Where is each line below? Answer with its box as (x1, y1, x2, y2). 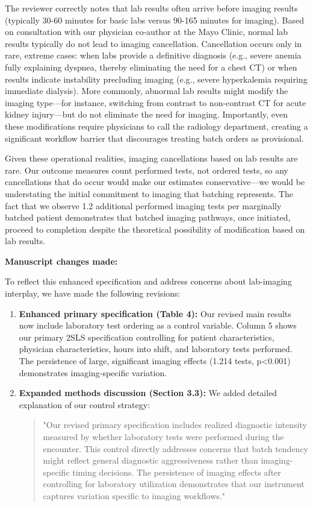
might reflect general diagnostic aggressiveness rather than (43, 454, 258, 467)
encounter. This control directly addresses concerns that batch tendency (43, 442, 308, 455)
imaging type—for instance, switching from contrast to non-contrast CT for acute (5, 96, 306, 109)
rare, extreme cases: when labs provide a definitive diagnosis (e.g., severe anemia (5, 49, 302, 61)
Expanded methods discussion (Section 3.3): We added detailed (19, 386, 277, 399)
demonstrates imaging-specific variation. (19, 366, 167, 379)
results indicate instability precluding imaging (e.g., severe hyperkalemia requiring (5, 72, 308, 85)
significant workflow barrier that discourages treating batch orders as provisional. (5, 131, 304, 144)
